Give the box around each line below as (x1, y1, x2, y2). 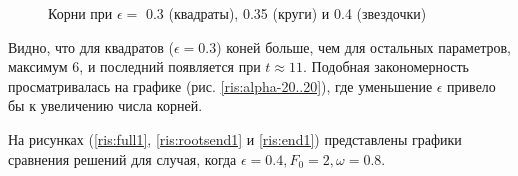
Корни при (48, 3, 113, 23)
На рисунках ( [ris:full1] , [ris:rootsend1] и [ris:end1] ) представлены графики (8, 128, 462, 149)
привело (447, 75, 496, 96)
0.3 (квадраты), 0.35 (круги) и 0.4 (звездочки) (145, 3, 427, 23)
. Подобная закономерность (303, 56, 470, 77)
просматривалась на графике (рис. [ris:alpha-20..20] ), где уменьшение (8, 75, 433, 96)
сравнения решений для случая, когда (8, 148, 237, 169)
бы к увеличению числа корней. (8, 95, 203, 116)
